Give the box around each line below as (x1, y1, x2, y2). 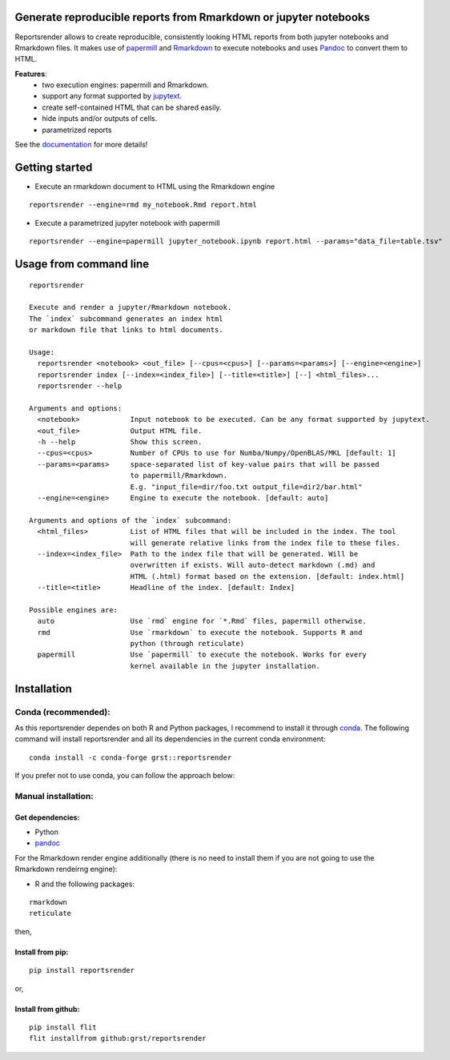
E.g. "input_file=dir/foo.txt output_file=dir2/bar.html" (130, 482, 363, 492)
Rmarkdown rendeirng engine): (14, 865, 118, 874)
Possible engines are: (29, 605, 119, 614)
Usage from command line (14, 257, 150, 271)
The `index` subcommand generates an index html (29, 314, 223, 323)
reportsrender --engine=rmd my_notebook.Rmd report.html (29, 200, 258, 210)
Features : (14, 69, 47, 78)
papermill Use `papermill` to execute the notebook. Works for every (37, 650, 368, 660)
